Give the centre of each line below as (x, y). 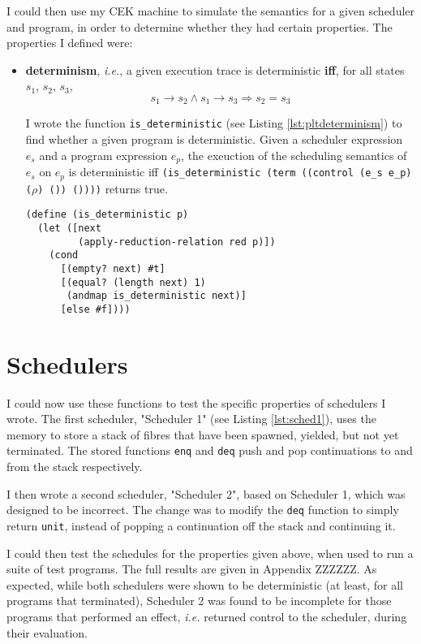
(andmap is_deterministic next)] (156, 296)
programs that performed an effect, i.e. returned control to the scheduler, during (207, 616)
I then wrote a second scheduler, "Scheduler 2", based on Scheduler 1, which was (206, 493)
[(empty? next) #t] (113, 268)
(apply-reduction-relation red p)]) (177, 242)
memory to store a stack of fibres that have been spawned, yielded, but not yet (203, 434)
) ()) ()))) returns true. (103, 188)
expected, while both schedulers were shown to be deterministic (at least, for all (205, 584)
